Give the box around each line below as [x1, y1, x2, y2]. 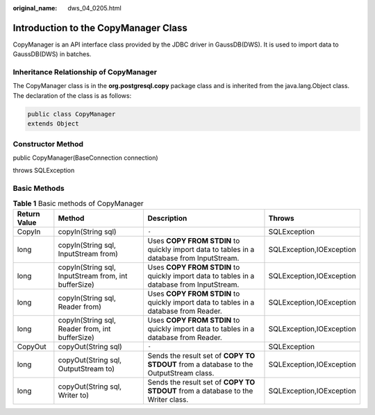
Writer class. [147, 394, 189, 404]
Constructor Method [12, 139, 83, 149]
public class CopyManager [27, 110, 116, 118]
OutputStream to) [58, 364, 115, 373]
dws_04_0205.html [67, 4, 122, 12]
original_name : [12, 4, 58, 12]
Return [17, 209, 40, 219]
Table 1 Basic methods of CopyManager [12, 198, 144, 208]
